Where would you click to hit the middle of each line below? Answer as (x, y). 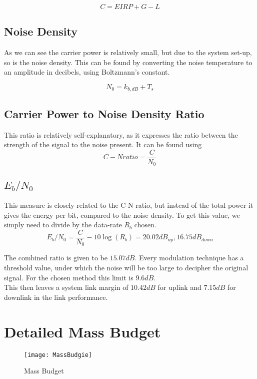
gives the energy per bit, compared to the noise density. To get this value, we (122, 215)
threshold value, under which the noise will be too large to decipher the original (126, 268)
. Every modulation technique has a (189, 258)
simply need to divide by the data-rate (63, 225)
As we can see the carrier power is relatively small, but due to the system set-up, (128, 52)
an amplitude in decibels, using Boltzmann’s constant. (87, 72)
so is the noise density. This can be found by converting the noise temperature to (128, 62)
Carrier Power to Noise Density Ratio (104, 113)
